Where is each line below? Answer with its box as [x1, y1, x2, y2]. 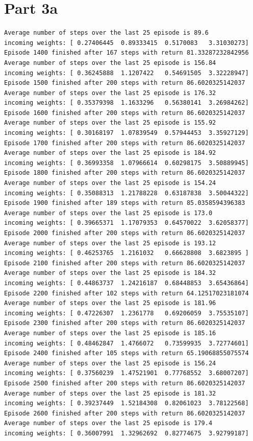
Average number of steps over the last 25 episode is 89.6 [4, 29, 209, 37]
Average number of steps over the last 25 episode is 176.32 [4, 89, 216, 97]
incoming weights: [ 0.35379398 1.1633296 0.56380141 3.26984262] [4, 99, 249, 107]
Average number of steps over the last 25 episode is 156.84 [4, 59, 216, 66]
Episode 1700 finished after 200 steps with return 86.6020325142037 [4, 139, 245, 147]
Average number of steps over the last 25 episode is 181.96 [4, 299, 216, 307]
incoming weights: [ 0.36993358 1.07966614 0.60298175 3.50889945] [4, 159, 249, 167]
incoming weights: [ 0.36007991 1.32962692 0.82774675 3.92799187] [4, 429, 249, 437]
